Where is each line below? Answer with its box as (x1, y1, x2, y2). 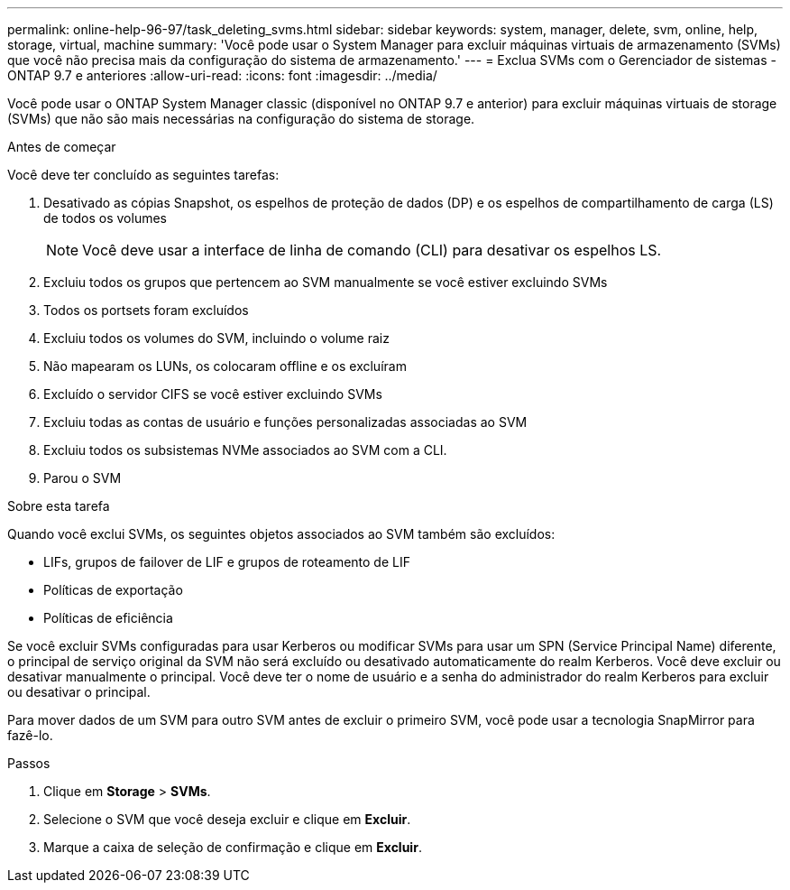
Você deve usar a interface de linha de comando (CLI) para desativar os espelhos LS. (82, 241, 662, 259)
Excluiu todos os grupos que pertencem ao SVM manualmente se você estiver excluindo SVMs (43, 274, 608, 290)
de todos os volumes (43, 210, 167, 226)
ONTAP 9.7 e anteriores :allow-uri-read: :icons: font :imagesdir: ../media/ (7, 68, 437, 83)
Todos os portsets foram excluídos (43, 302, 249, 318)
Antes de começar (7, 139, 116, 154)
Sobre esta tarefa (7, 498, 110, 514)
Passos (7, 756, 51, 771)
